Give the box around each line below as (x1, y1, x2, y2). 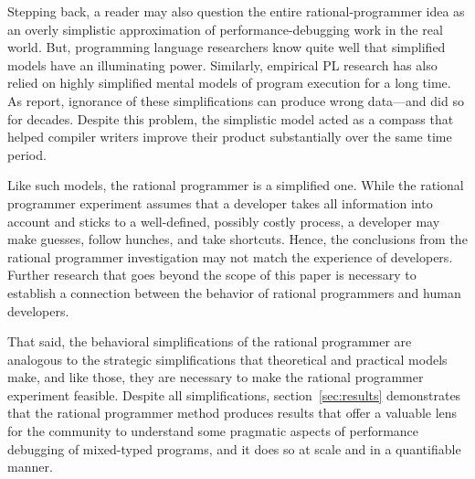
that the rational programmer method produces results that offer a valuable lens (7, 403, 458, 422)
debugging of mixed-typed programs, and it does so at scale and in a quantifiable (7, 439, 461, 458)
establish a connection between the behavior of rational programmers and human (7, 282, 461, 302)
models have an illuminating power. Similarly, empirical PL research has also (7, 55, 438, 74)
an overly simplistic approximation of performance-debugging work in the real (7, 19, 443, 38)
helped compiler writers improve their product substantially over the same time (7, 127, 452, 146)
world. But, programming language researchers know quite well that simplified (7, 37, 446, 57)
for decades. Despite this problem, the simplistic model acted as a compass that (7, 109, 454, 128)
